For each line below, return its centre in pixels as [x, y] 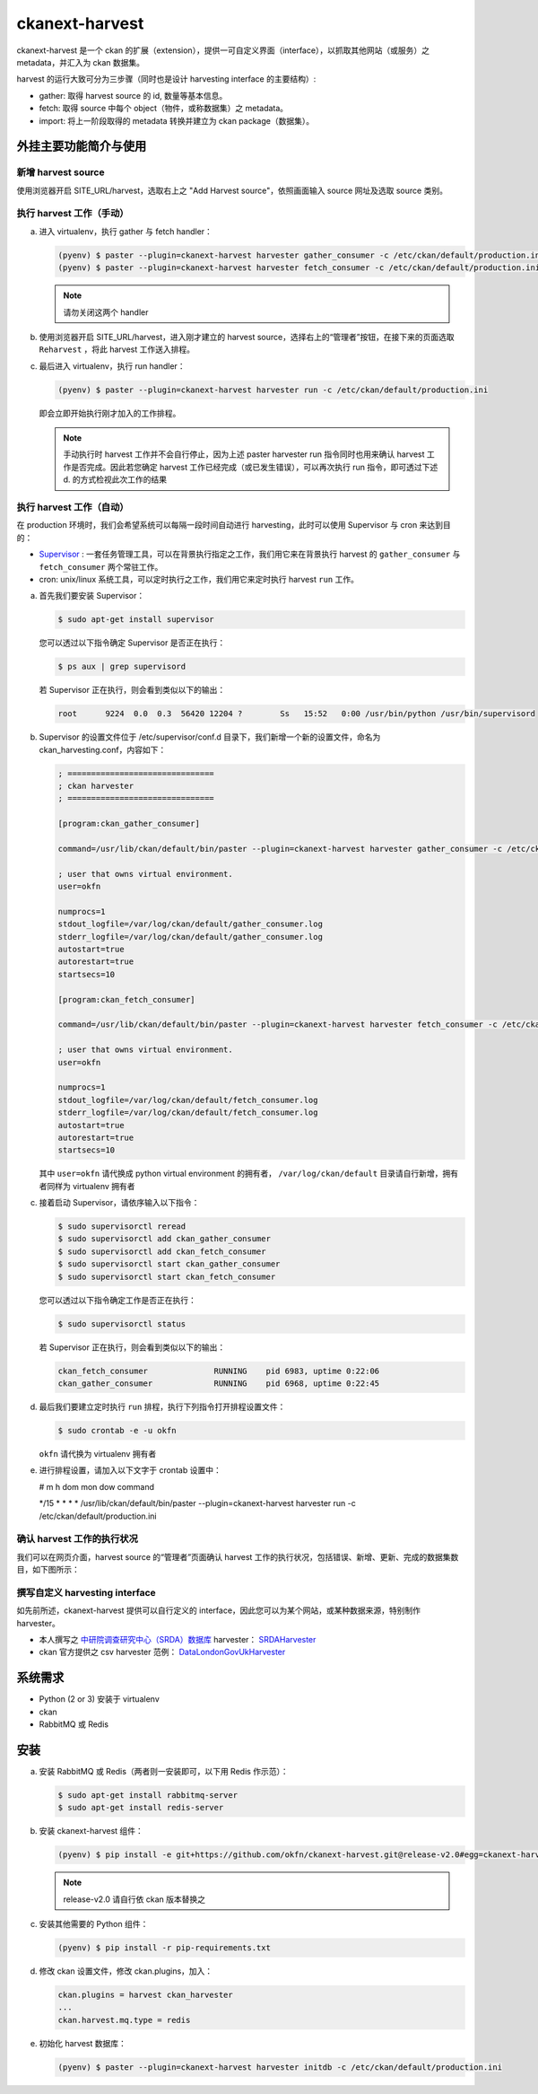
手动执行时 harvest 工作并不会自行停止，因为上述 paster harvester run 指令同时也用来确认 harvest [244, 454]
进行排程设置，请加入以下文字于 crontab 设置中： [130, 1470]
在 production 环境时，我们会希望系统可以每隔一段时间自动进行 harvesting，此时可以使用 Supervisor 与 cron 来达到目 [234, 525]
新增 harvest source [61, 172]
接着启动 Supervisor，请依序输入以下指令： [119, 1203]
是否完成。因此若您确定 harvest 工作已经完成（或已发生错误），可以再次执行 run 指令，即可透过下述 [254, 467]
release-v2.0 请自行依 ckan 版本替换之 [134, 1899]
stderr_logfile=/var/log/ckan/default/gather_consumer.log [190, 937]
